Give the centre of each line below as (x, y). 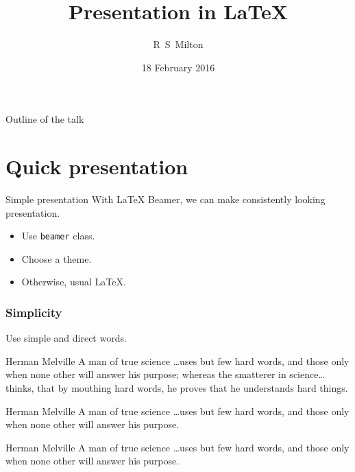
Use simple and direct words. (66, 338)
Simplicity (34, 312)
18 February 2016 (178, 67)
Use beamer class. (58, 236)
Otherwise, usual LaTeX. (74, 282)
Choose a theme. (57, 258)
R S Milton (178, 44)
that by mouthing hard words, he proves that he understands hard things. (193, 388)
